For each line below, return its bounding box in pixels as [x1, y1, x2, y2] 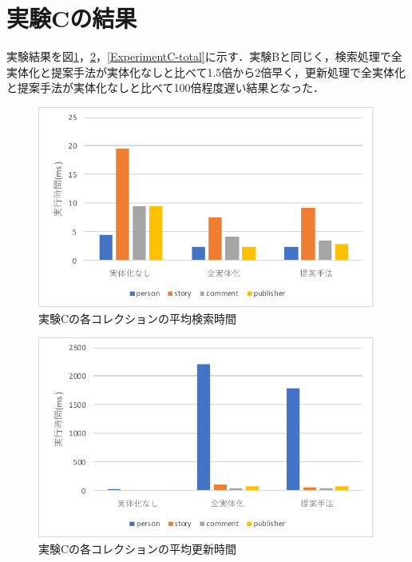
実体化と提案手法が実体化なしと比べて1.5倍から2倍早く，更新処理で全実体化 [6, 63, 406, 80]
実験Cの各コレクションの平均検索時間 [38, 309, 237, 326]
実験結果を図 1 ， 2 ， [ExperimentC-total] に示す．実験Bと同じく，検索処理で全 [6, 48, 402, 65]
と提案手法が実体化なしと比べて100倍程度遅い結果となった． [6, 79, 325, 96]
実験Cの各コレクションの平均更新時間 [38, 540, 237, 556]
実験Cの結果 [6, 2, 137, 34]
